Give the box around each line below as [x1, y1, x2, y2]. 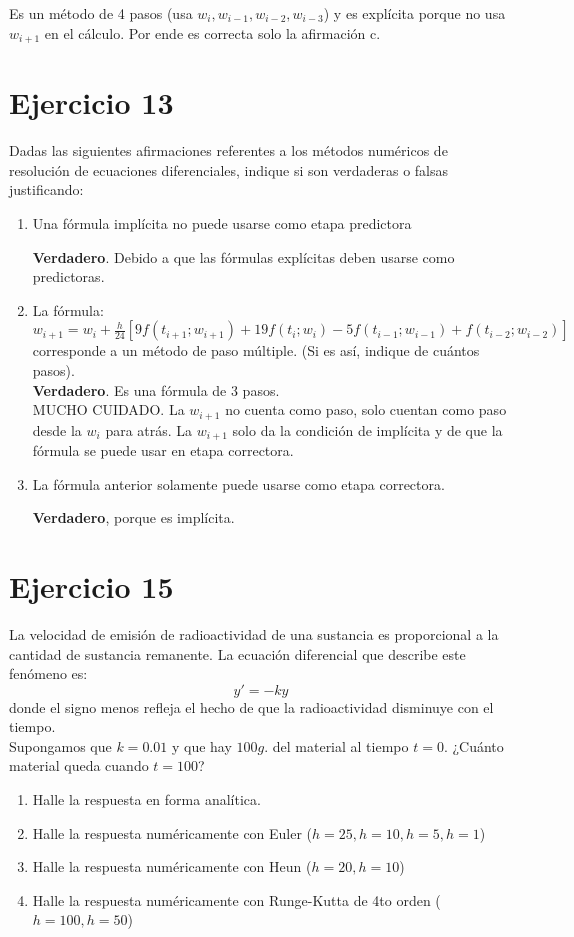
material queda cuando [9, 755, 149, 776]
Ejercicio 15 [9, 565, 174, 606]
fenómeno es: [9, 663, 88, 684]
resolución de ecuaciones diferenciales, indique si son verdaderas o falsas [9, 159, 449, 180]
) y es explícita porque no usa [323, 3, 506, 23]
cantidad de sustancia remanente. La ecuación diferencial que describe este [9, 643, 466, 664]
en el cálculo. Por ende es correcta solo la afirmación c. [44, 22, 381, 43]
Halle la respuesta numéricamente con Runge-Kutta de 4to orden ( [32, 889, 441, 910]
